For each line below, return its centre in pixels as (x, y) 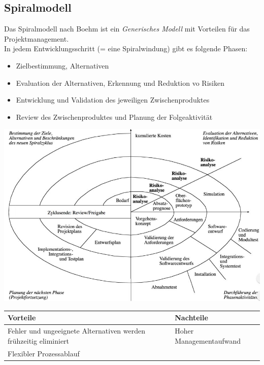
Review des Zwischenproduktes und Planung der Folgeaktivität (114, 117)
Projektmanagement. (37, 38)
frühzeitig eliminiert (39, 340)
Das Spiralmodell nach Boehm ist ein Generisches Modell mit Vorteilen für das (127, 29)
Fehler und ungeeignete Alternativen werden (76, 331)
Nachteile (191, 318)
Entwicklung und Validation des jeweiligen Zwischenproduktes (113, 100)
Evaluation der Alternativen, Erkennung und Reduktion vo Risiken (120, 82)
